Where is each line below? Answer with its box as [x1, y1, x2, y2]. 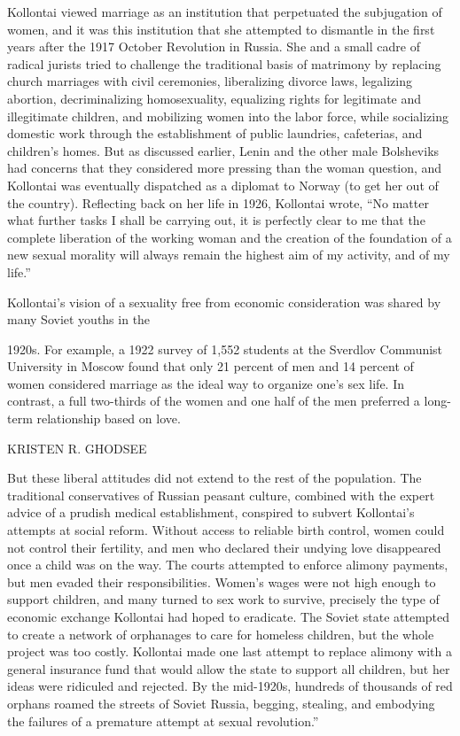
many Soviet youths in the [7, 310, 151, 329]
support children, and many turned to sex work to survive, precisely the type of [7, 590, 440, 608]
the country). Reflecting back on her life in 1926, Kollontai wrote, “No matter [7, 193, 429, 212]
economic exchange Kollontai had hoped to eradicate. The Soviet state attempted [7, 608, 450, 625]
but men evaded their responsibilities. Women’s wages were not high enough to [7, 572, 436, 591]
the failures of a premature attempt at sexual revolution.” [7, 711, 319, 730]
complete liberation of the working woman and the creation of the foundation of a [7, 228, 452, 246]
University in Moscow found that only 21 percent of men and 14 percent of [7, 357, 414, 376]
